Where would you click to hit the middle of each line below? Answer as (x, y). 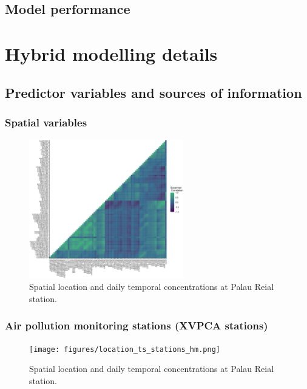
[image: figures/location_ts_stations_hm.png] (125, 349)
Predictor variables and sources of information (153, 92)
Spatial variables (46, 122)
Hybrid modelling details (111, 53)
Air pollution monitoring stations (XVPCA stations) (137, 325)
